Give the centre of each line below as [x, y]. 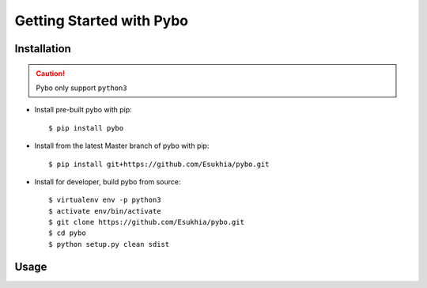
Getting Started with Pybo [102, 21]
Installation [43, 49]
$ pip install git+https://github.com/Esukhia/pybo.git [159, 164]
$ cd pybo [67, 233]
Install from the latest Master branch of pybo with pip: [122, 146]
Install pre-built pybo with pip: [83, 110]
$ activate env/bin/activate [105, 211]
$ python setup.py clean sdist [109, 244]
